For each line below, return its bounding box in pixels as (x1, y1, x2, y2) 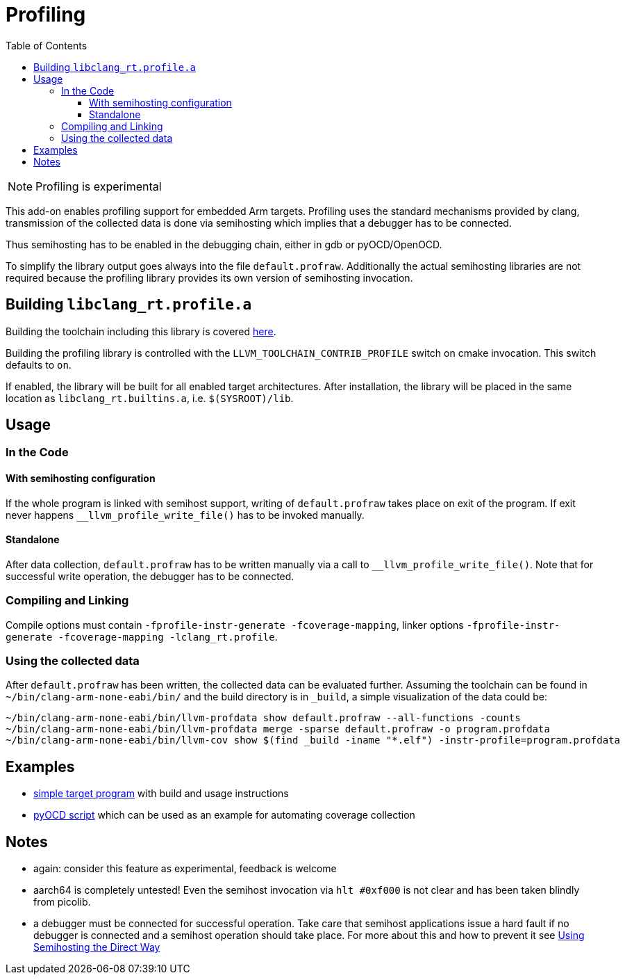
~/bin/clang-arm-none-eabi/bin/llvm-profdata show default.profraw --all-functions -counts (6, 712, 521, 724)
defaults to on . (6, 358, 72, 371)
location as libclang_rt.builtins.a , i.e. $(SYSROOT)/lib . (6, 392, 294, 404)
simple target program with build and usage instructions (33, 787, 289, 800)
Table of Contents (6, 39, 87, 51)
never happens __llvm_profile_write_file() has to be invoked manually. (6, 508, 365, 521)
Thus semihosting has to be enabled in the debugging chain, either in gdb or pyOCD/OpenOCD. (6, 238, 442, 250)
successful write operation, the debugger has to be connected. (6, 570, 294, 582)
